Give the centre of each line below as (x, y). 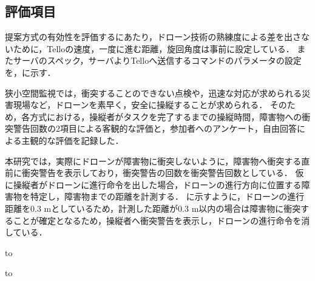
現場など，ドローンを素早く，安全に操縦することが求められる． (140, 105)
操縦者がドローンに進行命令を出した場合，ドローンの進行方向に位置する (157, 184)
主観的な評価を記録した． (73, 140)
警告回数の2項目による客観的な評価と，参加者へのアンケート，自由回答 (155, 128)
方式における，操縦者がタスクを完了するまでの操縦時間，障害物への (166, 116)
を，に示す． (30, 72)
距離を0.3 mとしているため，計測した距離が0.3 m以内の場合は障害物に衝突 (153, 208)
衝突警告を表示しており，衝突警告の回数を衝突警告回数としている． (157, 173)
